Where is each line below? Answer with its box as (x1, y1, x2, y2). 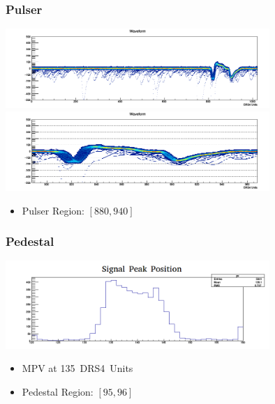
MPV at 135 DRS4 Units (22, 361, 133, 375)
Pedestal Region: (22, 384, 94, 398)
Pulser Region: (22, 203, 84, 217)
